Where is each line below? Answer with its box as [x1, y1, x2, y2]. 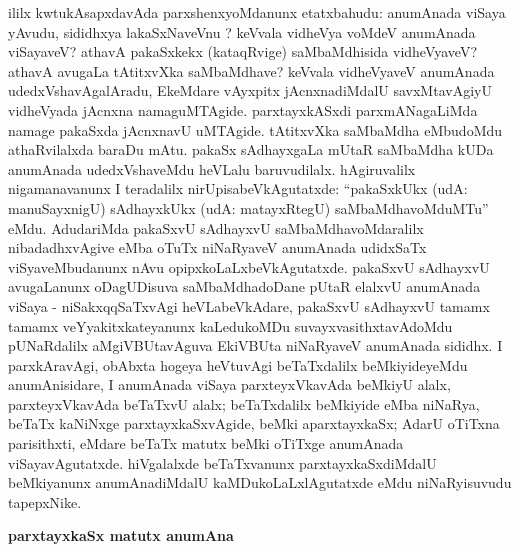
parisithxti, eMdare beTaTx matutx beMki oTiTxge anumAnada [8, 433, 404, 454]
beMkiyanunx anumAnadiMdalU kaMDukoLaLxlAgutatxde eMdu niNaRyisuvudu [8, 472, 512, 493]
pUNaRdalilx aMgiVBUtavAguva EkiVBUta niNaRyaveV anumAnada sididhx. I [8, 335, 503, 356]
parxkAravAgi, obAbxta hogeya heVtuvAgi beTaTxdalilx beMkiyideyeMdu [8, 354, 468, 375]
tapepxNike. [8, 491, 82, 512]
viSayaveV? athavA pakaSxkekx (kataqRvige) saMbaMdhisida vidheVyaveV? [8, 41, 478, 62]
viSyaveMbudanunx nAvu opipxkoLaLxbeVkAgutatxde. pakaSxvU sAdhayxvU [8, 256, 490, 277]
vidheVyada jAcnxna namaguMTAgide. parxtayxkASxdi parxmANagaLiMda [8, 99, 478, 120]
